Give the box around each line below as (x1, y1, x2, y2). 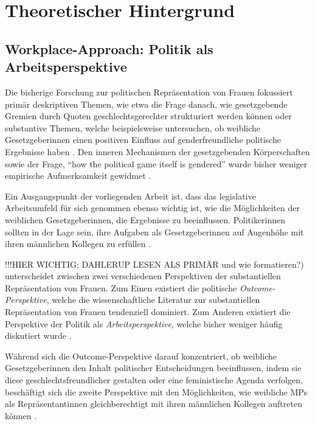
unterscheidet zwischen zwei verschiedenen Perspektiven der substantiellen (5, 269, 281, 282)
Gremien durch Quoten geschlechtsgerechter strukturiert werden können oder (5, 109, 292, 122)
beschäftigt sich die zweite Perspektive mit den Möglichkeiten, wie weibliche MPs (5, 385, 308, 398)
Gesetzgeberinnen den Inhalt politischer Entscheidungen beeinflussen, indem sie (5, 361, 302, 374)
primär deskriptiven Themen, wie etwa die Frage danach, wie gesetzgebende (5, 97, 288, 110)
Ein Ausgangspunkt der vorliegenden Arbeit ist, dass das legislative (5, 189, 256, 202)
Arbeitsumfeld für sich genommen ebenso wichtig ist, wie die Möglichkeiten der (5, 201, 300, 214)
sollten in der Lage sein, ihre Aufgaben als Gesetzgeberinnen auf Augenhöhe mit (5, 225, 304, 238)
